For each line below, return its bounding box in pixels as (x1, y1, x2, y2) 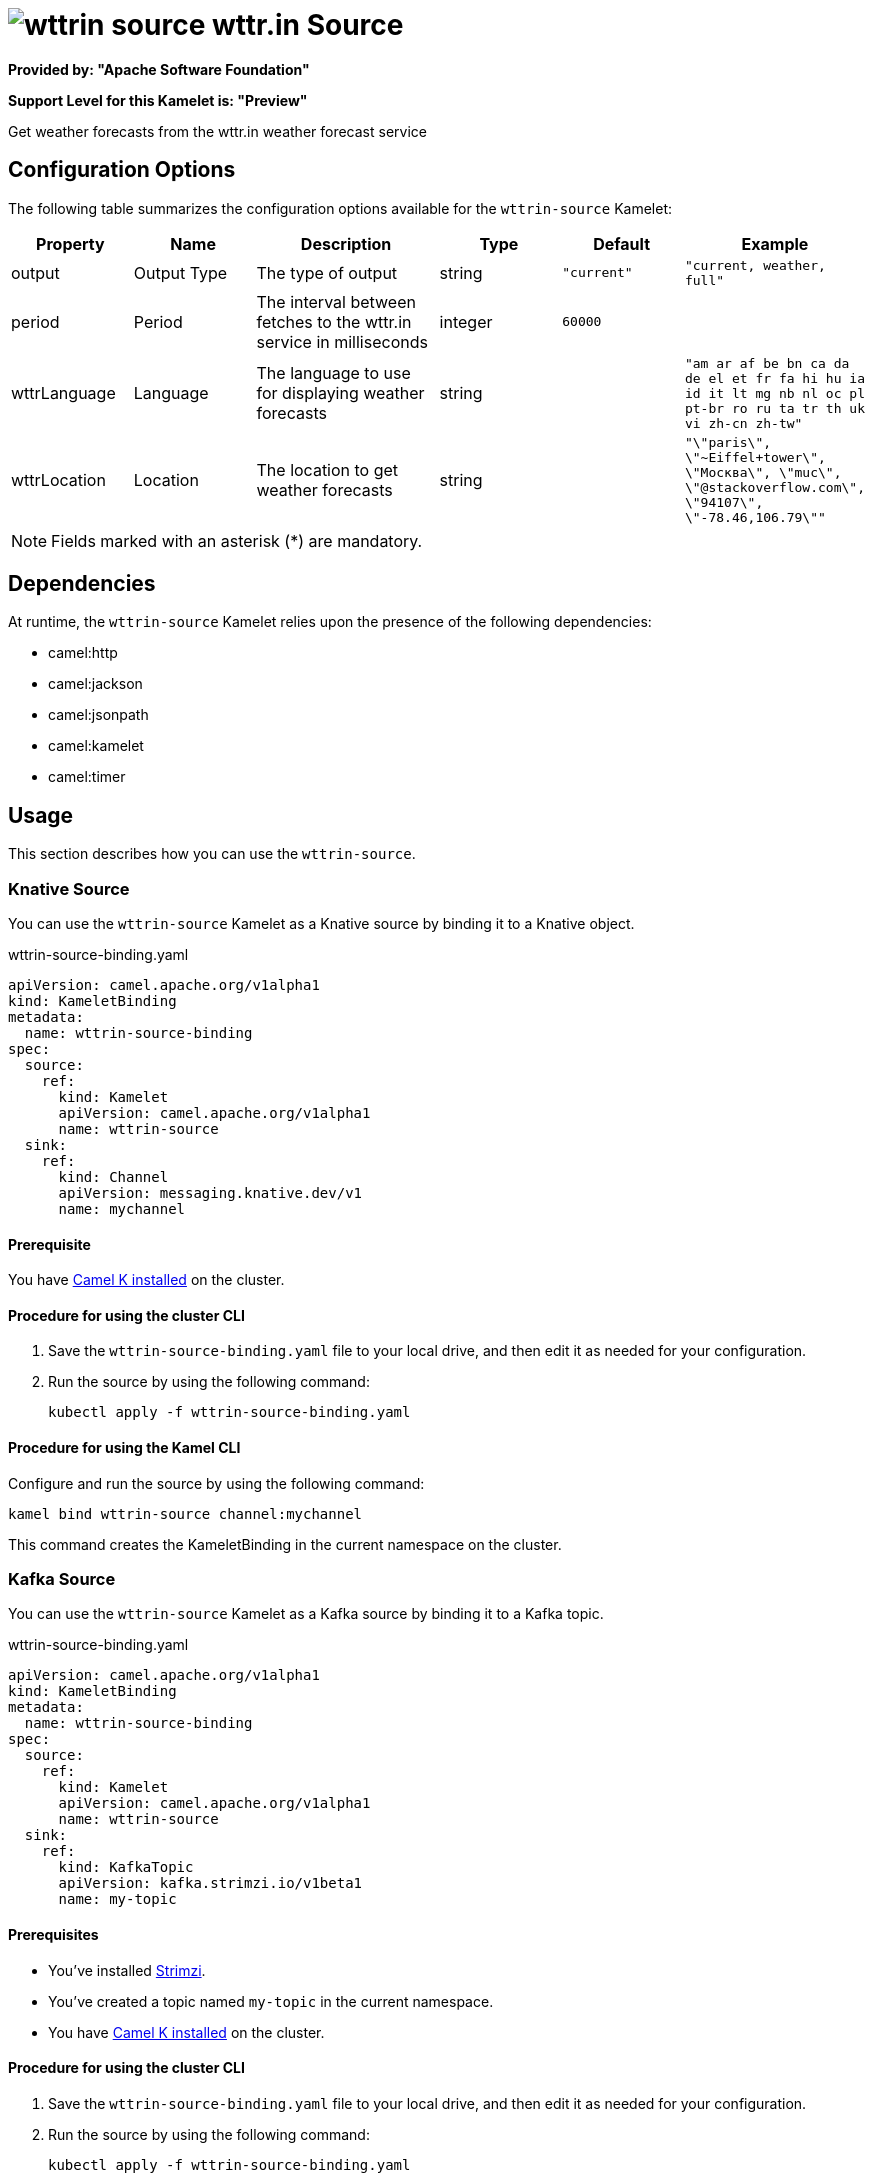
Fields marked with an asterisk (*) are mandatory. (51, 530, 423, 551)
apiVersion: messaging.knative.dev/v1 (58, 1185, 363, 1202)
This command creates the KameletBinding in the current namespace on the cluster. (8, 1535, 562, 1553)
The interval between (256, 291, 416, 312)
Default (593, 233, 651, 254)
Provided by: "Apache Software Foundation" (8, 60, 310, 78)
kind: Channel (58, 1169, 169, 1186)
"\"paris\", (684, 434, 772, 450)
